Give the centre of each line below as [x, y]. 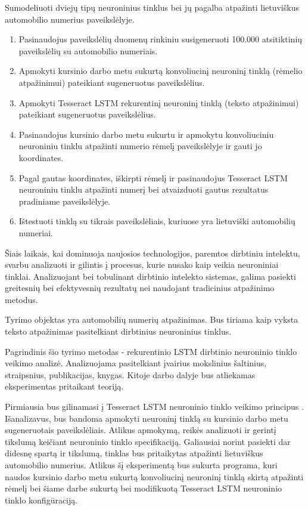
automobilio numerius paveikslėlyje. [70, 19]
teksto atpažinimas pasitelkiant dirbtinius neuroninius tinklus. [118, 331]
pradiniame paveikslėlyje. [65, 201]
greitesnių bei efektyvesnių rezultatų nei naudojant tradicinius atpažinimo [140, 288]
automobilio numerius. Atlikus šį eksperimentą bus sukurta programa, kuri [141, 465]
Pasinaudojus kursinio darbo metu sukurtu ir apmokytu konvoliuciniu [146, 134]
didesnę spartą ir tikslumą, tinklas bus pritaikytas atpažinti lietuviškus [134, 453]
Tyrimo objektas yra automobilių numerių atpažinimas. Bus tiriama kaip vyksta [152, 319]
